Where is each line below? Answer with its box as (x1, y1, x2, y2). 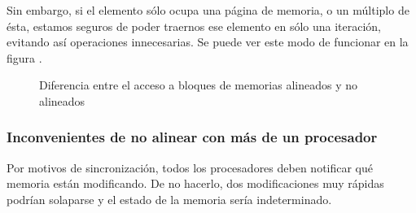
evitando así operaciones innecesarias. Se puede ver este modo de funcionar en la (7, 33, 409, 50)
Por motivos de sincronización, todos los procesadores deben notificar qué (7, 159, 374, 176)
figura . (7, 49, 42, 66)
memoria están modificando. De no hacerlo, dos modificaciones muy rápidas (7, 175, 384, 192)
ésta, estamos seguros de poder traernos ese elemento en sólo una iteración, (7, 17, 382, 34)
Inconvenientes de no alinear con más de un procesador (7, 127, 378, 147)
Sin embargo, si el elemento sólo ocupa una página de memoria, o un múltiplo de (7, 2, 409, 18)
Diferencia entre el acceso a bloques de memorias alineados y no (39, 76, 358, 93)
